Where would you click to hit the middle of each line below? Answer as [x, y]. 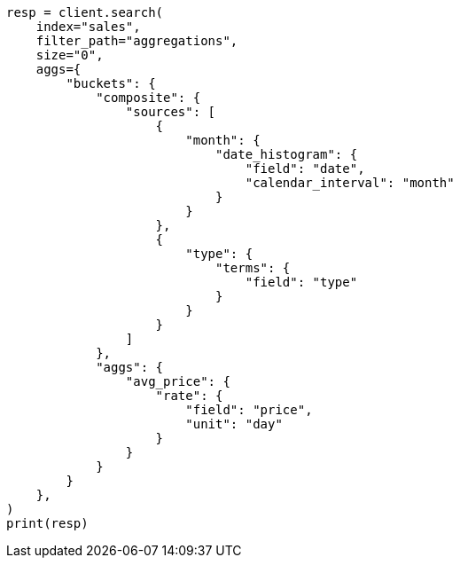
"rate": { [189, 396]
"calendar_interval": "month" [350, 183]
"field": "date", [305, 169]
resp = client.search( [85, 12]
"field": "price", [249, 410]
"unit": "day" [234, 424]
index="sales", [88, 27]
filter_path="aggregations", [137, 41]
